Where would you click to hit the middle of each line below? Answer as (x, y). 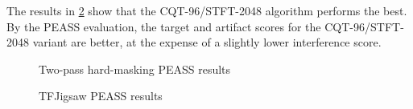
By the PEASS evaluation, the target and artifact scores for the (164, 26)
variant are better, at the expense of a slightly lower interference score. (207, 42)
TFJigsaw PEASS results (101, 96)
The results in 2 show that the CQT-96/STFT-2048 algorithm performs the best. (207, 10)
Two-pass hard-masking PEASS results (135, 69)
